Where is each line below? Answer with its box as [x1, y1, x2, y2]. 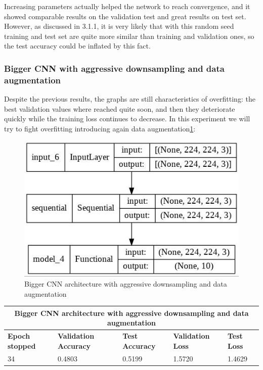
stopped [8, 340, 36, 351]
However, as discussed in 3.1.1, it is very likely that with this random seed [4, 21, 234, 31]
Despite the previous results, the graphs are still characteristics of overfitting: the [4, 94, 255, 104]
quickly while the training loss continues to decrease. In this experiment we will [4, 113, 250, 124]
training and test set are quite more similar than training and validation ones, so [4, 30, 254, 41]
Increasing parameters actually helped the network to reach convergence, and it [4, 1, 250, 11]
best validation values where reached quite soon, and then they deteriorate [4, 103, 235, 114]
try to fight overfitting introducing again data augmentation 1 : [4, 123, 196, 133]
